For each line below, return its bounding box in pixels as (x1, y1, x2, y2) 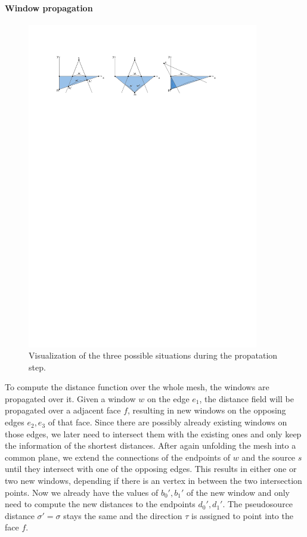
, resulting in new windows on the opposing (128, 404, 286, 416)
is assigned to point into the (191, 509, 293, 521)
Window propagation (5, 1, 93, 14)
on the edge (147, 392, 190, 405)
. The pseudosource (222, 498, 293, 510)
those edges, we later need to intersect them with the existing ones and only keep (5, 427, 302, 440)
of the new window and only (186, 486, 290, 498)
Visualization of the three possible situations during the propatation (29, 349, 278, 362)
